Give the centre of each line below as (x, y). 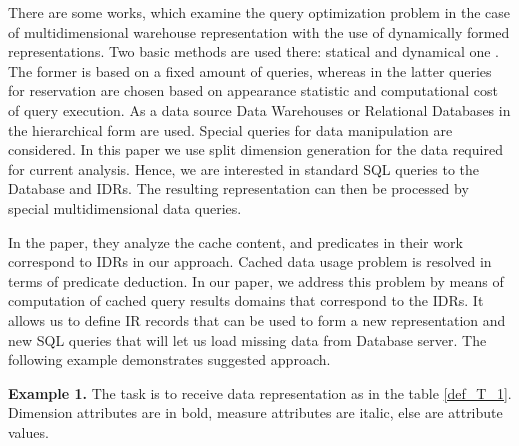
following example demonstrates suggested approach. (169, 359)
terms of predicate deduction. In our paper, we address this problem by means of (256, 280)
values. (28, 431)
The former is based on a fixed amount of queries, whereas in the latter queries (250, 70)
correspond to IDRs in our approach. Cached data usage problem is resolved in (250, 261)
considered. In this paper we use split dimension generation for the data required (255, 149)
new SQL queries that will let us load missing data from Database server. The (247, 339)
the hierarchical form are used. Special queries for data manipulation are (230, 129)
